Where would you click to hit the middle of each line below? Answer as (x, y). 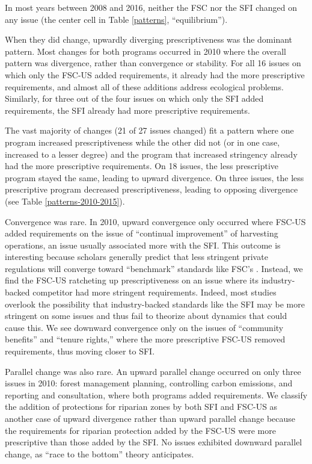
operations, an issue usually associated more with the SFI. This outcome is (143, 245)
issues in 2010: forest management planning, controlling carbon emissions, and (149, 383)
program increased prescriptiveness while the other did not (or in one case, (142, 142)
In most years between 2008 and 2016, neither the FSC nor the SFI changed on (151, 7)
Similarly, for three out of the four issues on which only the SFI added (134, 98)
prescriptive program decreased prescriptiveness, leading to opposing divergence (151, 189)
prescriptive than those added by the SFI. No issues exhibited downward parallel (154, 442)
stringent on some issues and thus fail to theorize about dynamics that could (146, 316)
